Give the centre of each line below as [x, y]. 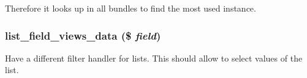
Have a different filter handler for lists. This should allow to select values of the [154, 58]
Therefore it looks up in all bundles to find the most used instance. [131, 8]
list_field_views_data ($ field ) [83, 35]
